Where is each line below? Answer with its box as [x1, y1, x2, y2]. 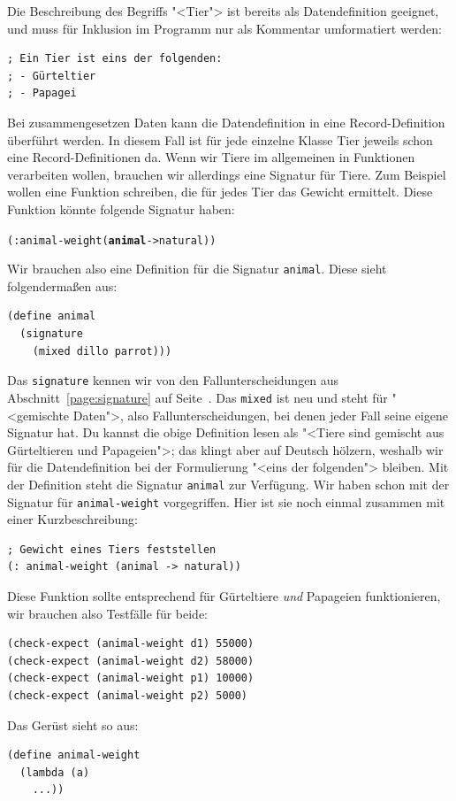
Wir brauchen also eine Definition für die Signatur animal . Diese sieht [7, 259, 387, 278]
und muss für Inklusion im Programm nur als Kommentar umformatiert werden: [7, 19, 443, 37]
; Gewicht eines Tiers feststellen [7, 543, 217, 556]
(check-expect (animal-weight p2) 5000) [7, 689, 248, 702]
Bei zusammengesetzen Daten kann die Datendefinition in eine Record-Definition [7, 112, 445, 131]
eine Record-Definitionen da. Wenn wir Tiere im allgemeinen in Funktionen [7, 148, 415, 166]
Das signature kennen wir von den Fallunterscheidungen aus [7, 371, 339, 389]
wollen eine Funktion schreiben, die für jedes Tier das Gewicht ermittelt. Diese [7, 182, 433, 201]
